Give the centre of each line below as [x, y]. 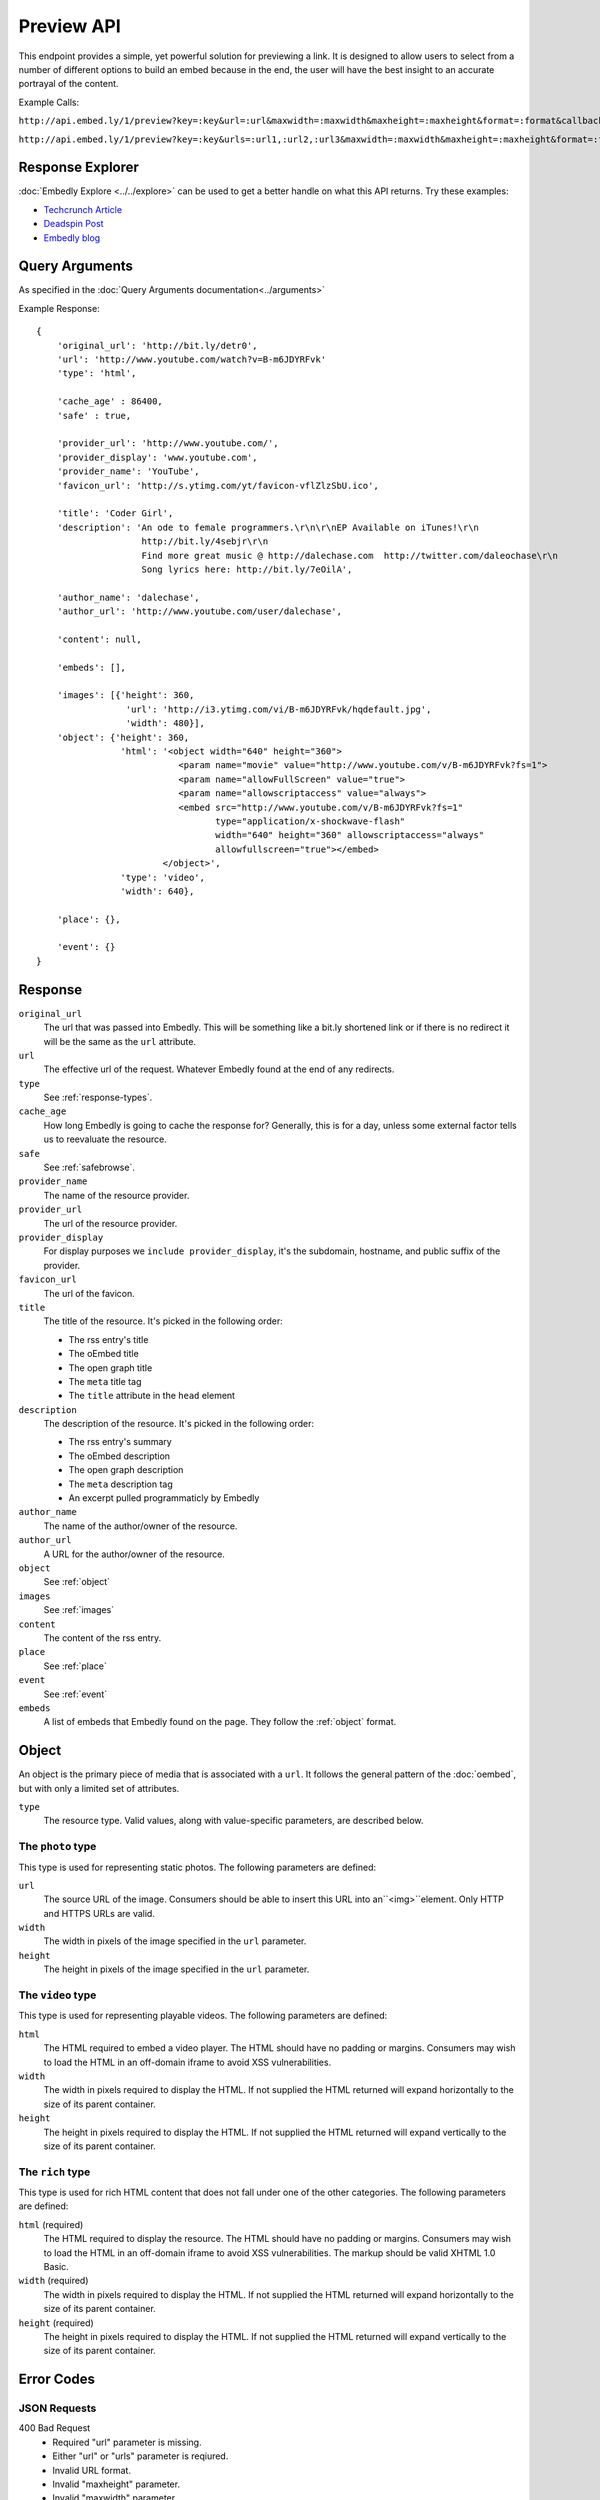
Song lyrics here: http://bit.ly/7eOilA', [247, 569]
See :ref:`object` [76, 1582]
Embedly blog [72, 237]
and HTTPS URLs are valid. [99, 1913]
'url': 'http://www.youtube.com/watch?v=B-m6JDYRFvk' [191, 359]
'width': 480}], [165, 723]
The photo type [57, 1847]
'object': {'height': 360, [123, 737]
